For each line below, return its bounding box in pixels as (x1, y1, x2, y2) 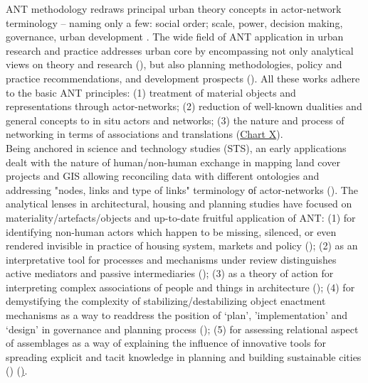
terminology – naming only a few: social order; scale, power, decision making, (6, 15, 343, 30)
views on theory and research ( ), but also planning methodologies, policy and (6, 57, 342, 72)
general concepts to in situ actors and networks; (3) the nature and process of (6, 112, 345, 127)
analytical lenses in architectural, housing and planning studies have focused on (6, 196, 352, 211)
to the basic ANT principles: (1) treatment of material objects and (6, 85, 296, 99)
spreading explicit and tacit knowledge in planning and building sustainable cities (6, 349, 362, 364)
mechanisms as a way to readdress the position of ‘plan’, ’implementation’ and (6, 308, 348, 323)
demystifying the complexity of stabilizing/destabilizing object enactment (6, 293, 326, 308)
